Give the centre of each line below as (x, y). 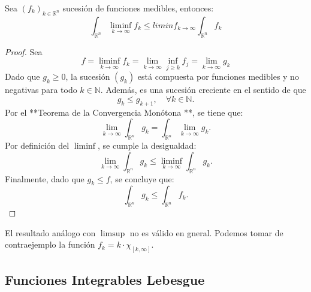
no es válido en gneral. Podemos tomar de (206, 232)
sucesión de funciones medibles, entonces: (138, 8)
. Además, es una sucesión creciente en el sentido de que (203, 90)
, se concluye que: (142, 178)
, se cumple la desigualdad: (147, 145)
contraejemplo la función (50, 244)
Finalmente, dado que (45, 178)
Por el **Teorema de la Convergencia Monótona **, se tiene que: (124, 112)
